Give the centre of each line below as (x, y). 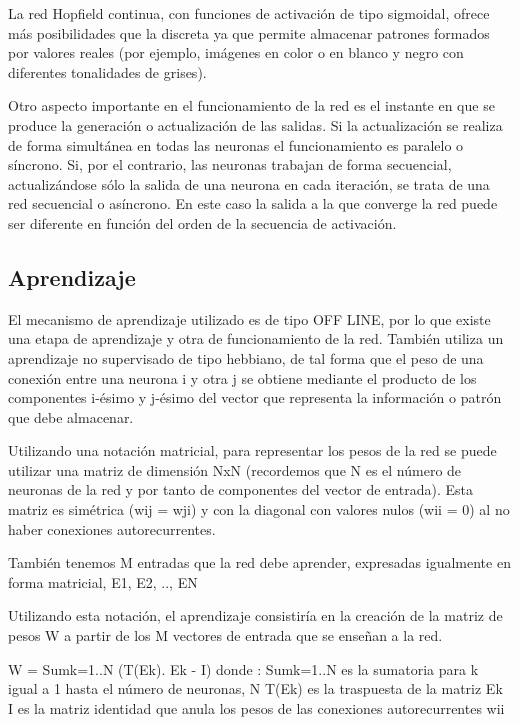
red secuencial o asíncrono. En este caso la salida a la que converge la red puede (253, 203)
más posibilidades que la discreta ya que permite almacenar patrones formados (249, 32)
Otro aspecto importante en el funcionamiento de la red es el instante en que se (251, 105)
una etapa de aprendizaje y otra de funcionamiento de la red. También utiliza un (256, 338)
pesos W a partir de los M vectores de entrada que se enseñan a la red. (225, 635)
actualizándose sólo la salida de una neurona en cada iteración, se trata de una (249, 183)
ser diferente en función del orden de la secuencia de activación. (202, 222)
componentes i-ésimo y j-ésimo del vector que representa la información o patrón (255, 397)
